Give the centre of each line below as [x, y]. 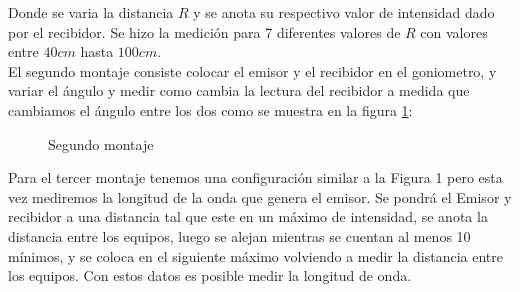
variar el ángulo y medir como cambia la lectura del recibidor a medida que [239, 90]
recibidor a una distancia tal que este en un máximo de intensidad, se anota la [248, 216]
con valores [454, 31]
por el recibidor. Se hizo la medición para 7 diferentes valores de [204, 31]
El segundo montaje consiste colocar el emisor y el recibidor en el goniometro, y [252, 70]
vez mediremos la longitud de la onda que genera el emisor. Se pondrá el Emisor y [260, 196]
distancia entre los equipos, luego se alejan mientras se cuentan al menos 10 [239, 235]
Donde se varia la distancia [91, 12]
